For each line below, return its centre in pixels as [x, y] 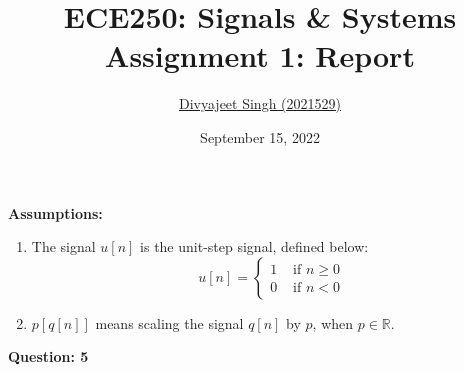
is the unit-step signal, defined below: [254, 246]
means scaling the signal [169, 322]
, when [333, 322]
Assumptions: [55, 212]
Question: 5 [48, 356]
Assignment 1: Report [260, 55]
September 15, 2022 [260, 136]
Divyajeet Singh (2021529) [260, 103]
